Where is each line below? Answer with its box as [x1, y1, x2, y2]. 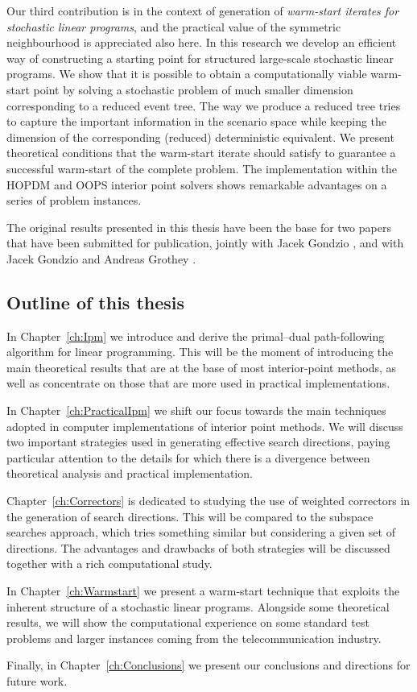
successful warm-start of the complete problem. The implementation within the [6, 160, 397, 176]
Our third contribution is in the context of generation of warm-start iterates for [6, 2, 399, 19]
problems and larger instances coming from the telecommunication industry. [6, 629, 382, 646]
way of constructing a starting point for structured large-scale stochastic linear [6, 49, 394, 66]
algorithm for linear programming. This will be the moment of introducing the [6, 343, 394, 360]
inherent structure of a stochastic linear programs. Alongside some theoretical [6, 598, 390, 615]
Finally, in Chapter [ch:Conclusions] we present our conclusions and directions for [6, 657, 411, 673]
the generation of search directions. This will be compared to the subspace [6, 508, 374, 524]
